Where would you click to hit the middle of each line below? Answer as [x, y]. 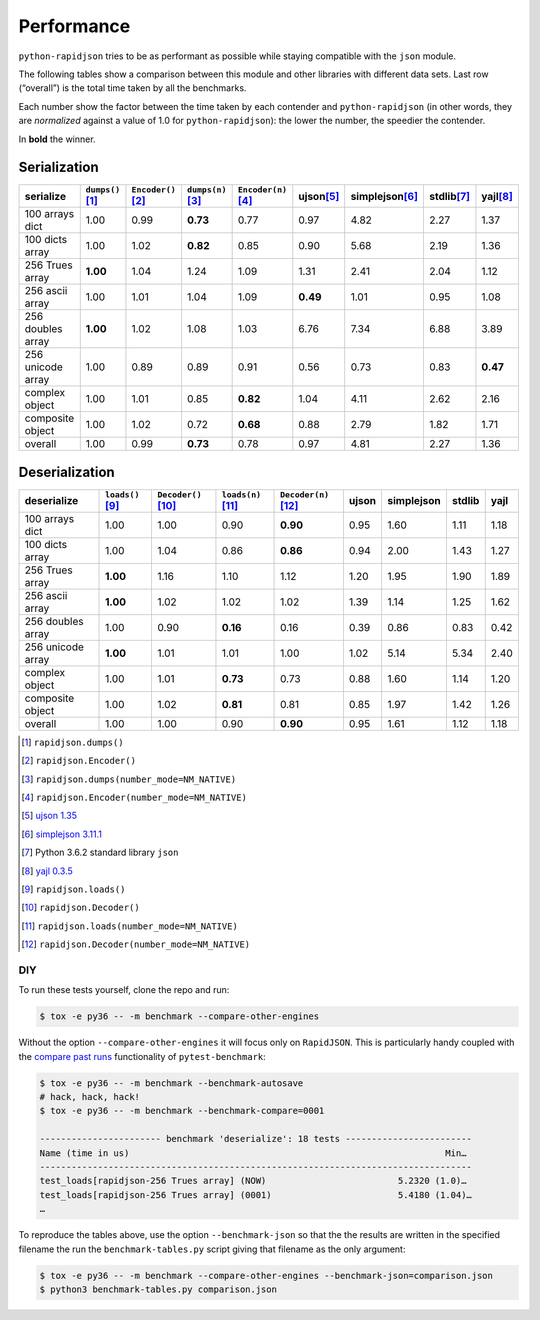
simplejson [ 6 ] [384, 196]
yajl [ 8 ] [497, 196]
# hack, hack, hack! [89, 1097]
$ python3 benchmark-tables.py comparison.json [158, 1289]
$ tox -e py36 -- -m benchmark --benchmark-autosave [171, 1083]
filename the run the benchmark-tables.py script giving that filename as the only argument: [212, 1249]
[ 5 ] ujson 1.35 [49, 816]
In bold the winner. [57, 139]
